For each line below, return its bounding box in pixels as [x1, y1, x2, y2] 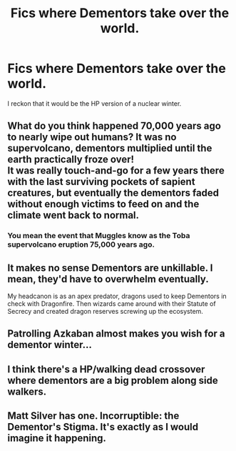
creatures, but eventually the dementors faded [7, 187, 220, 199]
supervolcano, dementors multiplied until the [7, 142, 212, 154]
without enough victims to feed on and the [7, 198, 200, 210]
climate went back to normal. [7, 209, 140, 222]
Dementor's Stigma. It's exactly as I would [7, 421, 198, 433]
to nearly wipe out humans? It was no [7, 131, 177, 144]
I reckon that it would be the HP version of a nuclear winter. [7, 99, 182, 108]
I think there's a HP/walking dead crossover [7, 363, 205, 375]
